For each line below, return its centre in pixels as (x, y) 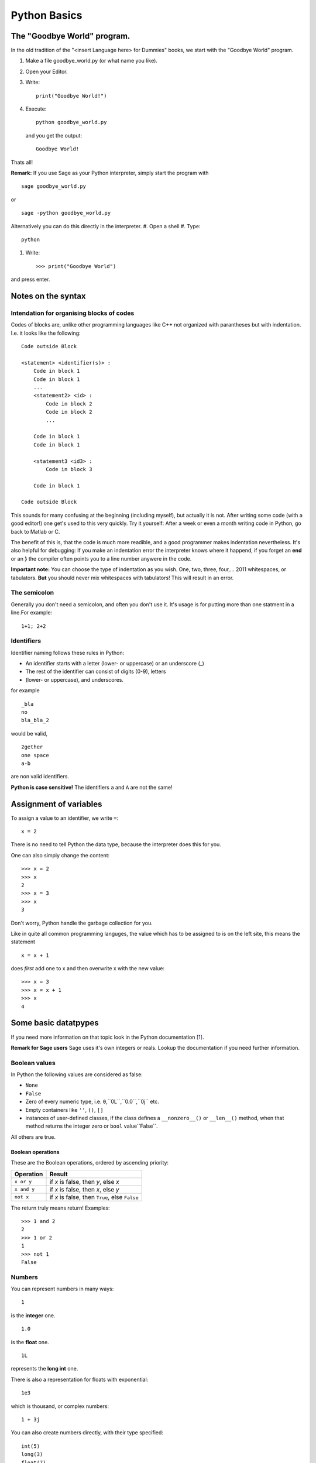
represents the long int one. (44, 1369)
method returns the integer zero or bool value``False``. (92, 1126)
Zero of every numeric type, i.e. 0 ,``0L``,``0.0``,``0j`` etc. (92, 1102)
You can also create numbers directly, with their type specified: (87, 1433)
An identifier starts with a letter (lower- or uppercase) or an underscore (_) (115, 664)
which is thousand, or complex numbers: (60, 1406)
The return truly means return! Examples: (61, 1208)
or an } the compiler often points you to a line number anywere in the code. (101, 558)
